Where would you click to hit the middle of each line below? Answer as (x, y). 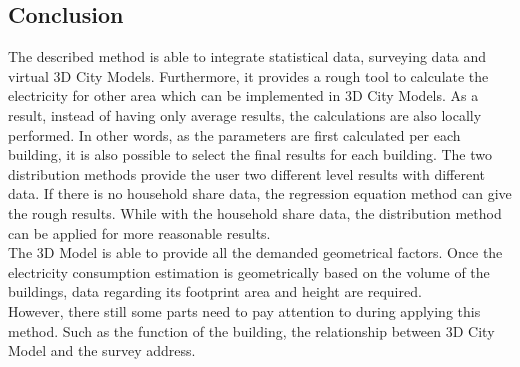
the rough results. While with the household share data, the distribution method (255, 212)
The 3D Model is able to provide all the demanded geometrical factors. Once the (255, 252)
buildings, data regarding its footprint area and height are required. (215, 291)
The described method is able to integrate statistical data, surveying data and (247, 56)
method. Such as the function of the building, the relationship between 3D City (251, 330)
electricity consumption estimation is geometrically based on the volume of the (249, 271)
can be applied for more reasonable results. (139, 232)
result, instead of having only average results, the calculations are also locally (245, 114)
